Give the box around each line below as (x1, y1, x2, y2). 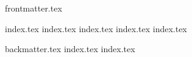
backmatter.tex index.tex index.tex (5, 42, 135, 55)
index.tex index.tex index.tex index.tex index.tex (5, 22, 187, 35)
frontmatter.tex (5, 2, 62, 14)
